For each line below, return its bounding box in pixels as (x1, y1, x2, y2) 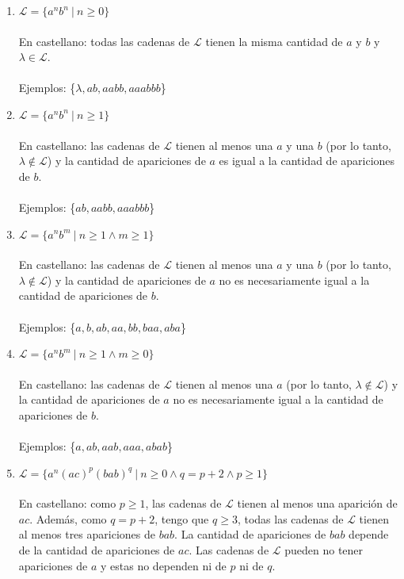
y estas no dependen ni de (100, 557, 227, 573)
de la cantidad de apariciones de (18, 542, 175, 558)
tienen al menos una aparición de (237, 495, 398, 512)
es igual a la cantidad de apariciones (219, 152, 395, 169)
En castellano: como (18, 495, 116, 512)
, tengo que (154, 510, 209, 527)
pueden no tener (284, 542, 364, 558)
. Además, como (29, 510, 107, 527)
